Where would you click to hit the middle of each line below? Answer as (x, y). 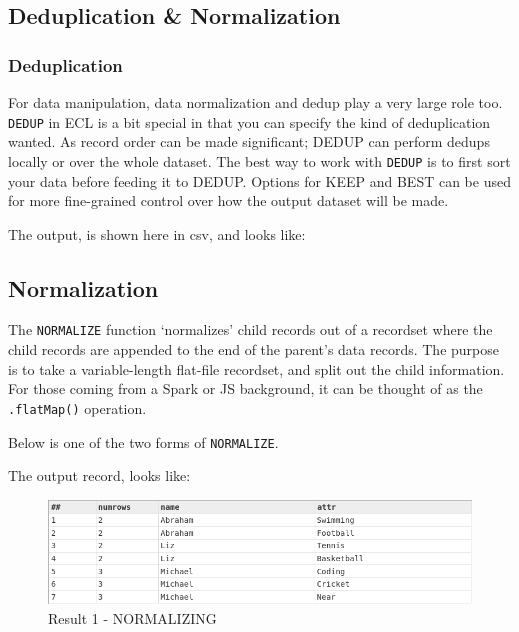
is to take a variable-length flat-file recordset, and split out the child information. (256, 368)
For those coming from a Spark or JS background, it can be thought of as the (245, 388)
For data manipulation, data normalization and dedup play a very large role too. (255, 102)
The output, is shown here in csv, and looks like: (157, 233)
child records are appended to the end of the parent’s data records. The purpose (253, 349)
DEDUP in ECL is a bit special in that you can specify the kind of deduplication (249, 121)
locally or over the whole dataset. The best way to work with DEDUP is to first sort (259, 160)
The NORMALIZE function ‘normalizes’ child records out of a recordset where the (250, 329)
